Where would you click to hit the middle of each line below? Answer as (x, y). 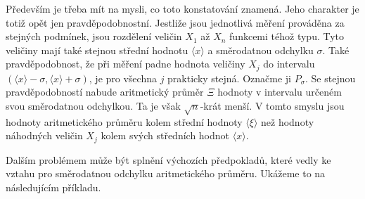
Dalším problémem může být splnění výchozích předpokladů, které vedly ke (168, 159)
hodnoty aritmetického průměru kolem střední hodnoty (124, 121)
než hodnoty (288, 121)
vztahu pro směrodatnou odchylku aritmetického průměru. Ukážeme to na (166, 173)
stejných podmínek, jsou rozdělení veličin (94, 36)
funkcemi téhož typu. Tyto (287, 36)
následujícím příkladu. (53, 187)
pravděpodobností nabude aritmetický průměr (105, 92)
